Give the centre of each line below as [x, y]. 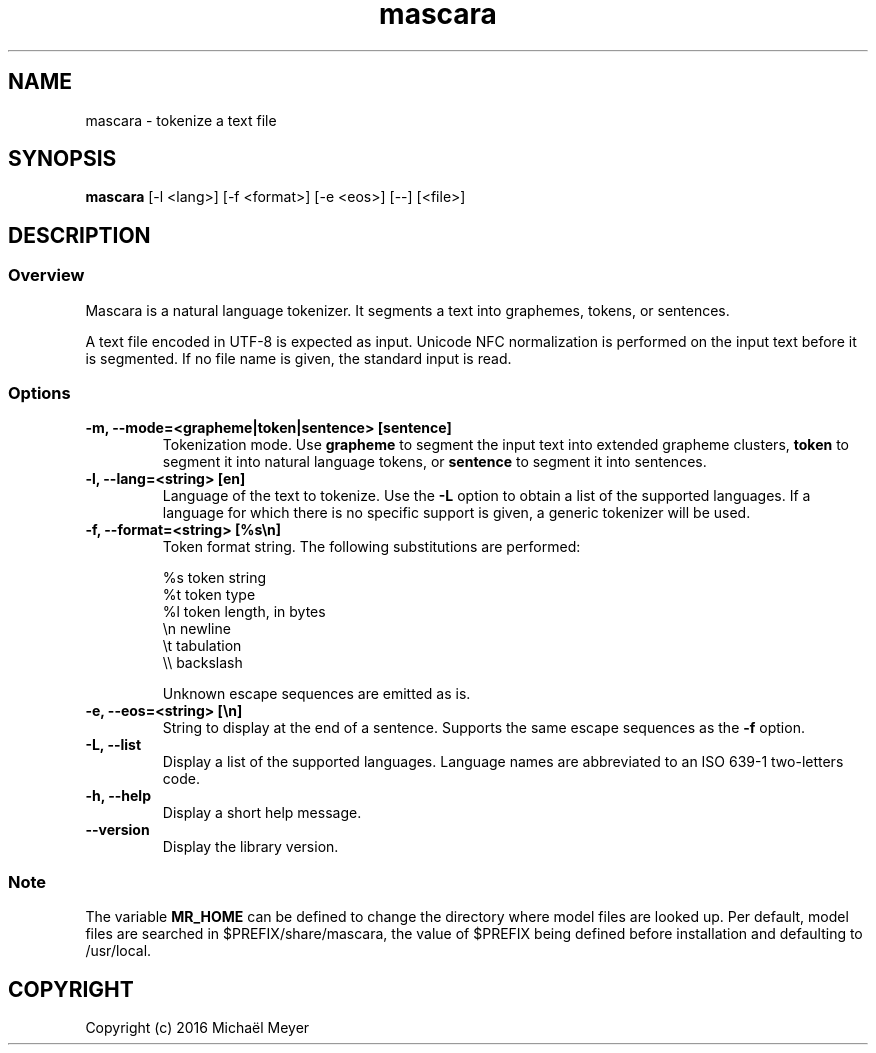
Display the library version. [250, 847]
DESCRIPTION [79, 235]
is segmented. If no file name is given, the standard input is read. [298, 358]
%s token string [214, 578]
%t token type [209, 595]
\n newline [196, 629]
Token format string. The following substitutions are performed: [371, 547]
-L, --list [113, 745]
